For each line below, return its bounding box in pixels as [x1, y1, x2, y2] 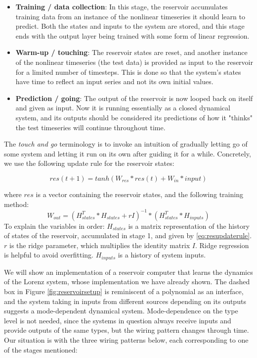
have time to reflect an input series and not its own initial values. [15, 76, 214, 87]
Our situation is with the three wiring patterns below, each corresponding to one [4, 334, 249, 345]
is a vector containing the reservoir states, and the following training [36, 189, 243, 199]
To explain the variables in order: [4, 220, 105, 231]
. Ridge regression [195, 240, 249, 250]
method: [4, 199, 29, 209]
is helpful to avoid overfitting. [4, 250, 93, 260]
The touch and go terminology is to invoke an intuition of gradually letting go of [4, 139, 248, 149]
